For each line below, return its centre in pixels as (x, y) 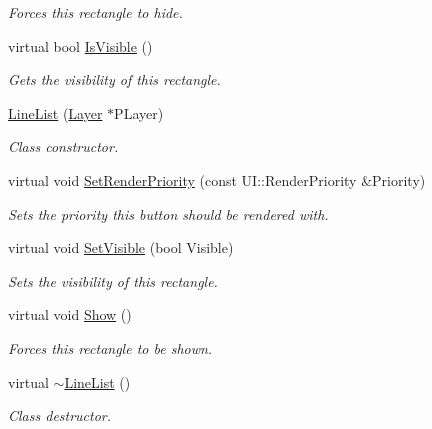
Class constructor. (63, 146)
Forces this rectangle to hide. (95, 12)
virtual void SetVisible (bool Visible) (121, 247)
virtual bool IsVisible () (80, 45)
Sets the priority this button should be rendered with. (168, 213)
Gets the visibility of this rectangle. (114, 79)
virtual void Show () (70, 314)
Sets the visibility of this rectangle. (113, 280)
